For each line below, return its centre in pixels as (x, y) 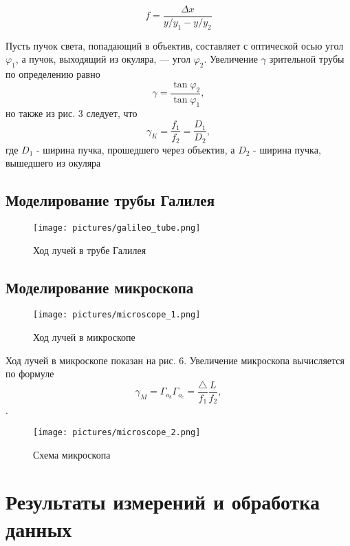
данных (39, 528)
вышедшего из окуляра (53, 163)
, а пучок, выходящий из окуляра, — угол (103, 59)
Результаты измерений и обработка (163, 502)
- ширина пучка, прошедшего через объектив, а (135, 149)
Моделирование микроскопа (100, 287)
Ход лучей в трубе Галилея (90, 250)
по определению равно (53, 74)
